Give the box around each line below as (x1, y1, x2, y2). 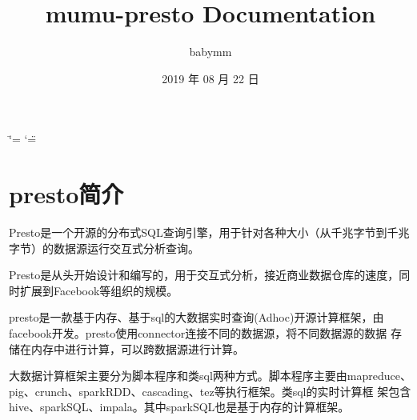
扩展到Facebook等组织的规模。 (19, 282, 178, 298)
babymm (189, 43, 232, 60)
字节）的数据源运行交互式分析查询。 (9, 239, 199, 256)
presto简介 (9, 178, 124, 210)
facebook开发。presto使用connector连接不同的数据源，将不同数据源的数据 (9, 325, 387, 341)
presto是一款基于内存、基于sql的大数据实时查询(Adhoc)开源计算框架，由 (9, 309, 384, 326)
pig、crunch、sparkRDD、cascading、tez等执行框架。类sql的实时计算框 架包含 (9, 382, 411, 399)
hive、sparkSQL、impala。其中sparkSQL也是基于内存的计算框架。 (9, 398, 350, 415)
